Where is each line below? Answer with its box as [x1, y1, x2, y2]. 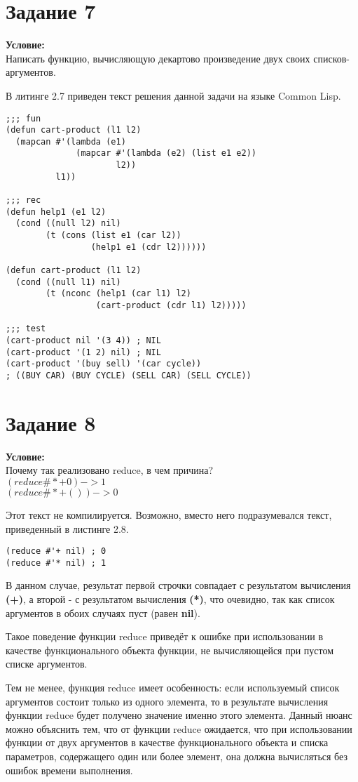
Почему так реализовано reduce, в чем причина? [6, 463, 214, 477]
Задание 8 [6, 408, 96, 437]
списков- [313, 51, 350, 65]
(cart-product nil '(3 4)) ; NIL [6, 335, 161, 345]
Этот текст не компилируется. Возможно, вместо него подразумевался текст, [6, 507, 332, 522]
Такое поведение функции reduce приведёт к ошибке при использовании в [6, 629, 324, 644]
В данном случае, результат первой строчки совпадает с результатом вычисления [6, 578, 351, 592]
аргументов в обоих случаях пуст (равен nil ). [6, 605, 200, 620]
